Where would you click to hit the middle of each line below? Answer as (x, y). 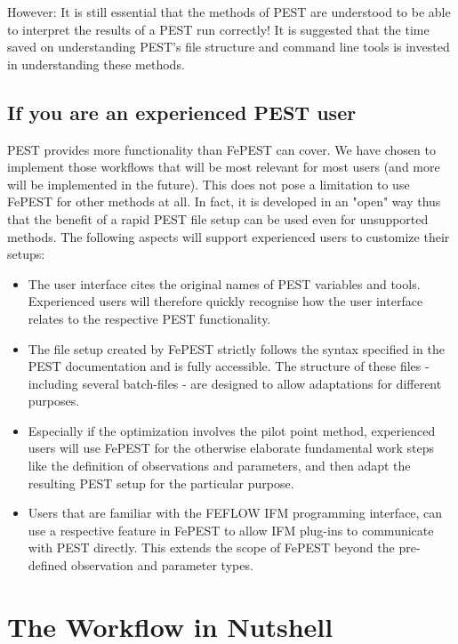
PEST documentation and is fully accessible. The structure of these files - (229, 366)
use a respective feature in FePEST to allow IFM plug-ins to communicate (231, 530)
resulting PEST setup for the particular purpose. (161, 483)
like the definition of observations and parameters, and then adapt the (219, 466)
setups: (26, 254)
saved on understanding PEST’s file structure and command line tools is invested (229, 47)
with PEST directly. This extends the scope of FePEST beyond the (211, 547)
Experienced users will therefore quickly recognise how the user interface (225, 301)
